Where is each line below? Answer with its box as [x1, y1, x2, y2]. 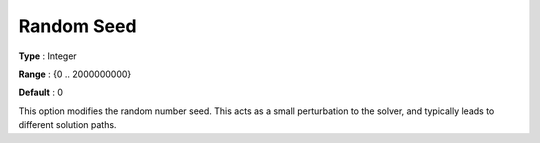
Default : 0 [18, 86, 64, 99]
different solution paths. [18, 119, 117, 131]
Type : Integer [18, 50, 77, 62]
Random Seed [18, 15, 137, 37]
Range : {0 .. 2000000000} [18, 68, 132, 80]
